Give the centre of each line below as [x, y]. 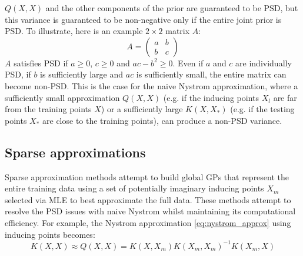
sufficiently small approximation [62, 97]
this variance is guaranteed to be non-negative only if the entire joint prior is [143, 19]
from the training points [48, 109]
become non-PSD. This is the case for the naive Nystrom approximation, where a [151, 85]
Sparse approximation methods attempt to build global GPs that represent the [147, 176]
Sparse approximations [75, 152]
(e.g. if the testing [262, 109]
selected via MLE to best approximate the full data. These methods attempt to [148, 199]
